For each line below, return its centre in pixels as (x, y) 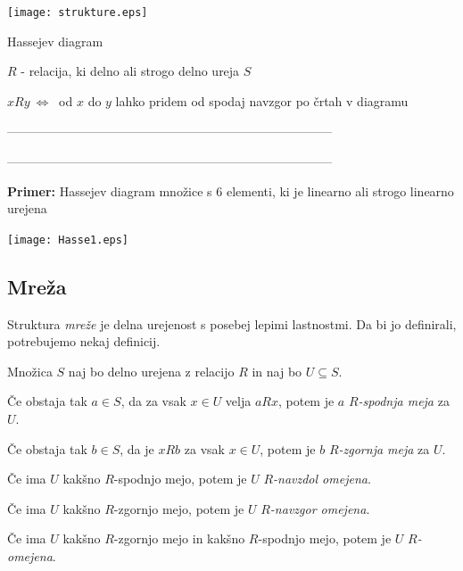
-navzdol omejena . (322, 479)
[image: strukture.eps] (78, 12)
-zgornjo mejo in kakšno (179, 538)
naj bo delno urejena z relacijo (151, 371)
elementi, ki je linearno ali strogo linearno (340, 190)
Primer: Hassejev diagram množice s (110, 190)
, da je (137, 448)
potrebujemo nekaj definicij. (84, 341)
